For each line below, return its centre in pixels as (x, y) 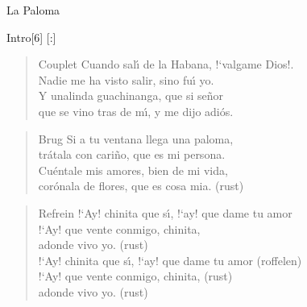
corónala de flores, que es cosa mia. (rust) (141, 186)
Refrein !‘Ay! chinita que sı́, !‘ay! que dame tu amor (165, 212)
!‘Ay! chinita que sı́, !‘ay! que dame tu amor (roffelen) (170, 260)
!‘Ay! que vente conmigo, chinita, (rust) (135, 276)
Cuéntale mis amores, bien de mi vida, (133, 170)
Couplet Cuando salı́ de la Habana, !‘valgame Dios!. (166, 64)
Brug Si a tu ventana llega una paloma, (136, 138)
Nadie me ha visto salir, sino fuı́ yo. (126, 79)
